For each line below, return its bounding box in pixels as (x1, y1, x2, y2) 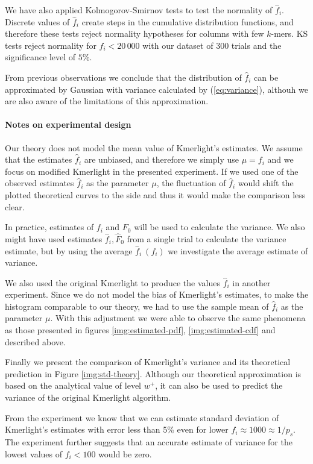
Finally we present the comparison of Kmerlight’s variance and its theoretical (5, 356, 291, 368)
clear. (5, 200, 25, 213)
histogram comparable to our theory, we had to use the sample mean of (5, 299, 269, 312)
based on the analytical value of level (5, 379, 142, 392)
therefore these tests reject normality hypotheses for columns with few (5, 27, 264, 40)
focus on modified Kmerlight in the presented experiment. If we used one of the (5, 165, 299, 177)
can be (254, 71, 279, 83)
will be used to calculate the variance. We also (134, 221, 305, 233)
